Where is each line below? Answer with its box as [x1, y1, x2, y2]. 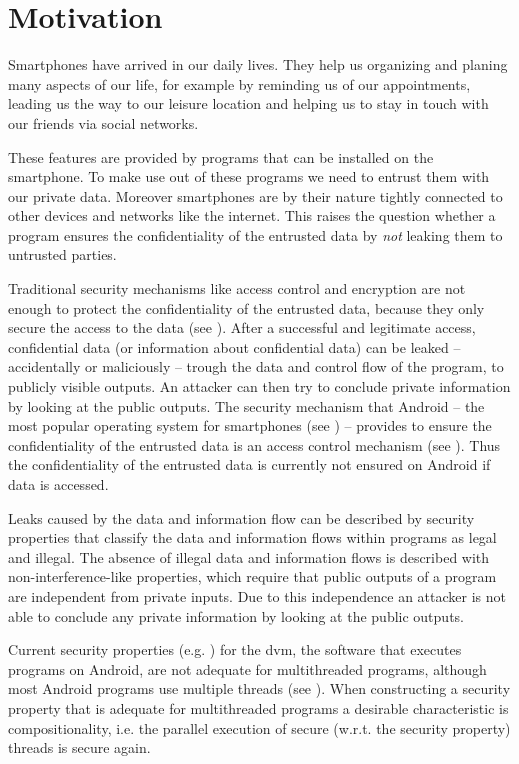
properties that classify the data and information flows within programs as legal [8, 527, 497, 548]
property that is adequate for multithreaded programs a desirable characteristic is [8, 697, 509, 718]
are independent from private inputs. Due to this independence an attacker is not [8, 585, 506, 606]
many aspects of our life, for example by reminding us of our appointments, [8, 73, 471, 94]
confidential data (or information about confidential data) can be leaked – [8, 336, 461, 357]
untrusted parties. [8, 244, 117, 265]
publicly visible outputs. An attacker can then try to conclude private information [8, 376, 511, 397]
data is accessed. [8, 474, 109, 494]
